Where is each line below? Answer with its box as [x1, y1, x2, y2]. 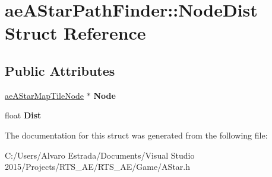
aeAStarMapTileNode [5, 89, 84, 101]
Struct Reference [5, 21, 146, 45]
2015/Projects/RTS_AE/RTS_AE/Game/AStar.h [5, 160, 190, 173]
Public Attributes [5, 61, 115, 79]
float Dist [5, 109, 42, 121]
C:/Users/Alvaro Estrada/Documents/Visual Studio [5, 149, 195, 161]
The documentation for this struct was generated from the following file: [5, 128, 268, 141]
